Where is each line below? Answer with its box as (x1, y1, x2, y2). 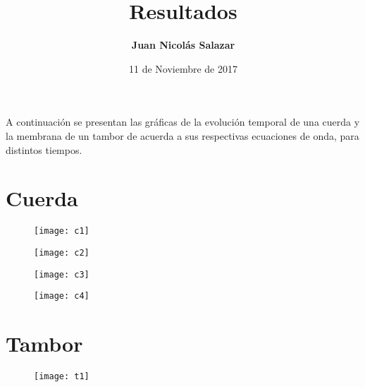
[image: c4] (34, 291, 89, 302)
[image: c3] (34, 269, 89, 280)
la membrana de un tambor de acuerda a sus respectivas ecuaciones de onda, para (6, 128, 359, 143)
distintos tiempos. (6, 142, 82, 157)
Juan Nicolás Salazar (131, 37, 235, 52)
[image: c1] (34, 226, 89, 237)
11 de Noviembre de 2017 (128, 61, 237, 76)
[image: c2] (34, 247, 89, 258)
